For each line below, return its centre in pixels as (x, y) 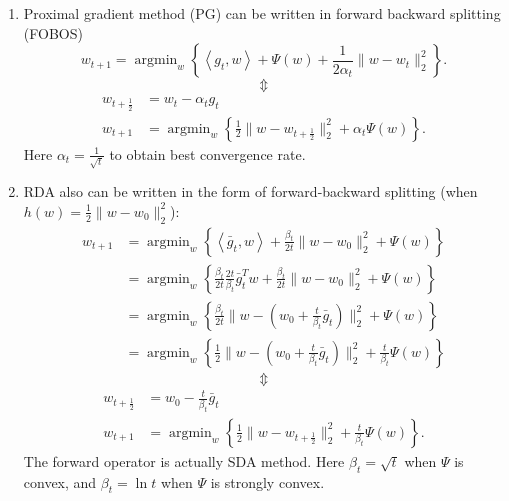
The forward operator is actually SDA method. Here (184, 460)
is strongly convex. (267, 481)
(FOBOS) (53, 32)
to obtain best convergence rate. (207, 153)
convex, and (60, 481)
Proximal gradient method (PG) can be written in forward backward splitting (262, 13)
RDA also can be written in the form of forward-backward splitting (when (250, 191)
